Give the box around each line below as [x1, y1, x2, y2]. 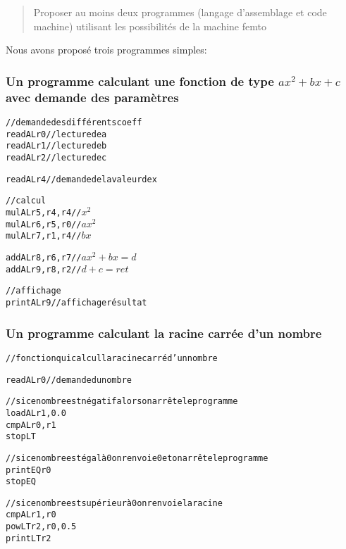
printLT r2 [6, 533, 51, 543]
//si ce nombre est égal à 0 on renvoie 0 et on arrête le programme [6, 453, 268, 463]
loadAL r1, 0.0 [6, 408, 66, 418]
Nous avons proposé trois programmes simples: [6, 42, 207, 57]
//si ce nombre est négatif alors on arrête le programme [6, 396, 238, 407]
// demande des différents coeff [6, 117, 142, 127]
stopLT [6, 431, 36, 442]
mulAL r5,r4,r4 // [6, 207, 82, 217]
